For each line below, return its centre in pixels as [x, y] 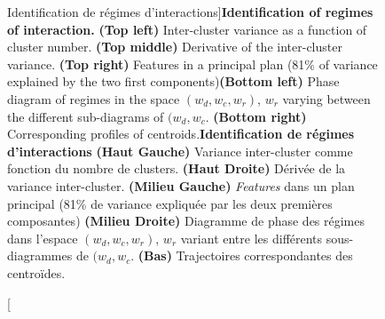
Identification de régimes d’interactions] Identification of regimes [190, 12]
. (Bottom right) [256, 116]
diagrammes [40, 255]
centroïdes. [36, 272]
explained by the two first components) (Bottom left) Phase [173, 81]
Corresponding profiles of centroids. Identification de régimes [181, 134]
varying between [326, 98]
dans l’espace [43, 238]
